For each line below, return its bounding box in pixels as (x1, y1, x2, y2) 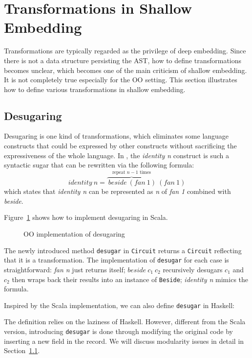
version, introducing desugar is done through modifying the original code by (4, 326, 233, 336)
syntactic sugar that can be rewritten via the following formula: (4, 160, 194, 170)
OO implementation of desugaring (23, 229, 125, 239)
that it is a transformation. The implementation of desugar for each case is (4, 255, 229, 265)
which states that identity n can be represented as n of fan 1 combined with (4, 186, 231, 196)
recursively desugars (163, 264, 223, 274)
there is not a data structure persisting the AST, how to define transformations (4, 55, 242, 65)
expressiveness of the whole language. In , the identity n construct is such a (4, 150, 229, 160)
